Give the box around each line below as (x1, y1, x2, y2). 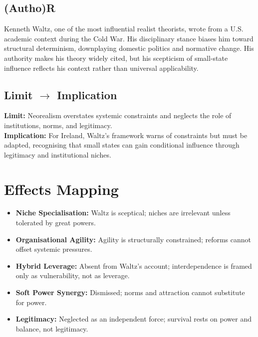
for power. (15, 297, 47, 307)
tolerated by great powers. (15, 217, 96, 228)
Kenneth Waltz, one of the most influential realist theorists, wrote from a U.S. (4, 23, 244, 34)
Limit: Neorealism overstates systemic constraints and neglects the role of (4, 110, 232, 121)
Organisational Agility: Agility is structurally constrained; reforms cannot (15, 234, 252, 244)
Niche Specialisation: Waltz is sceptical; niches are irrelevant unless (15, 207, 231, 218)
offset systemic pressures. (15, 244, 92, 254)
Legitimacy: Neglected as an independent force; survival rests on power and (15, 314, 252, 324)
